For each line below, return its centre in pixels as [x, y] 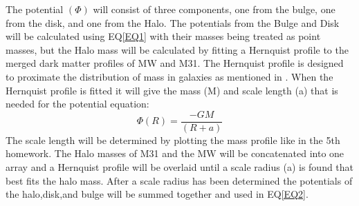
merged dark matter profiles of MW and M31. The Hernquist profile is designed [175, 63]
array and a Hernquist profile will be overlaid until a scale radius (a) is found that [180, 167]
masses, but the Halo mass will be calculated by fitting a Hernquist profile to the [177, 49]
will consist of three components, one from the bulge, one [214, 9]
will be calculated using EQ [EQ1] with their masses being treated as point [163, 36]
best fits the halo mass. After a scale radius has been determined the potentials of [179, 180]
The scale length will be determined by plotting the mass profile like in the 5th [173, 140]
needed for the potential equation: [77, 104]
